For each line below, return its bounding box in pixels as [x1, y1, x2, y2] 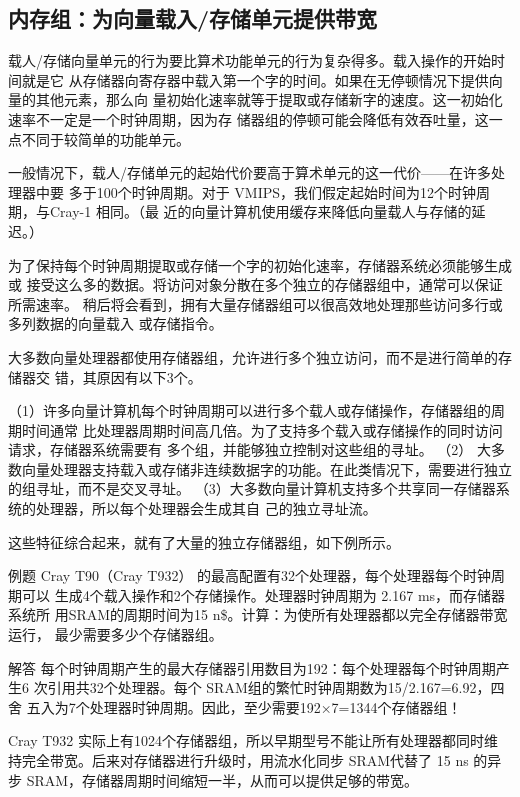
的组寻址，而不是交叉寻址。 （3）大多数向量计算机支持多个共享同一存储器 [8, 478, 496, 499]
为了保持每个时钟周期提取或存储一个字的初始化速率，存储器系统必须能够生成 [8, 254, 512, 275]
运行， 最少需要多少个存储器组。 [8, 624, 223, 645]
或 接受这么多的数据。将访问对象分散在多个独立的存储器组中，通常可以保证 [8, 274, 503, 295]
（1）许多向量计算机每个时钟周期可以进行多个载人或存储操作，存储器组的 [8, 400, 491, 421]
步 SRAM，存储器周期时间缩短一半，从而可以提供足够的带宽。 [8, 769, 419, 790]
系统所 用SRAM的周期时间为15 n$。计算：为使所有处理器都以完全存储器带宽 [8, 604, 508, 625]
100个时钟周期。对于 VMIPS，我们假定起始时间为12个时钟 [96, 181, 477, 202]
